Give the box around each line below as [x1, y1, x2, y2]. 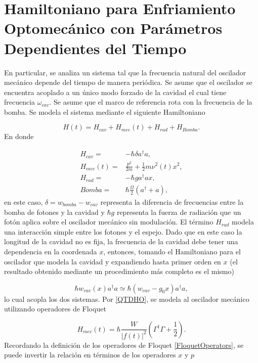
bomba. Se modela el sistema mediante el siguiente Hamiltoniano [4, 106, 205, 117]
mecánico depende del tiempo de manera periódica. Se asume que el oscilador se [4, 77, 252, 87]
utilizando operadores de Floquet [4, 303, 106, 314]
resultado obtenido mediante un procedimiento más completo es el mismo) [4, 266, 234, 277]
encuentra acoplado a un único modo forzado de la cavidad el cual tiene [4, 86, 227, 97]
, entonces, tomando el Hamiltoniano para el [103, 246, 241, 256]
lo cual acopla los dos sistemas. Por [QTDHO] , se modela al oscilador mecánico [4, 293, 249, 304]
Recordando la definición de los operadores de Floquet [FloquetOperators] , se [4, 339, 244, 350]
